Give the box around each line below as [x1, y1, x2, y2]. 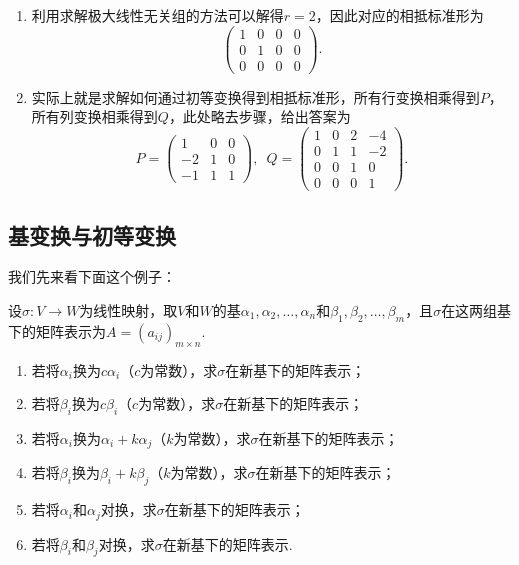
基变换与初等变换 [8, 219, 176, 250]
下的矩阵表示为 [8, 320, 106, 341]
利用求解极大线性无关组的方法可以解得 [31, 5, 284, 25]
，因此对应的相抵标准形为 [315, 5, 484, 25]
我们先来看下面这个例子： [8, 266, 176, 287]
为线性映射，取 [79, 299, 178, 320]
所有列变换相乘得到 [31, 106, 158, 127]
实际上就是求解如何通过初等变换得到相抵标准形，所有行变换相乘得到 [31, 86, 480, 107]
